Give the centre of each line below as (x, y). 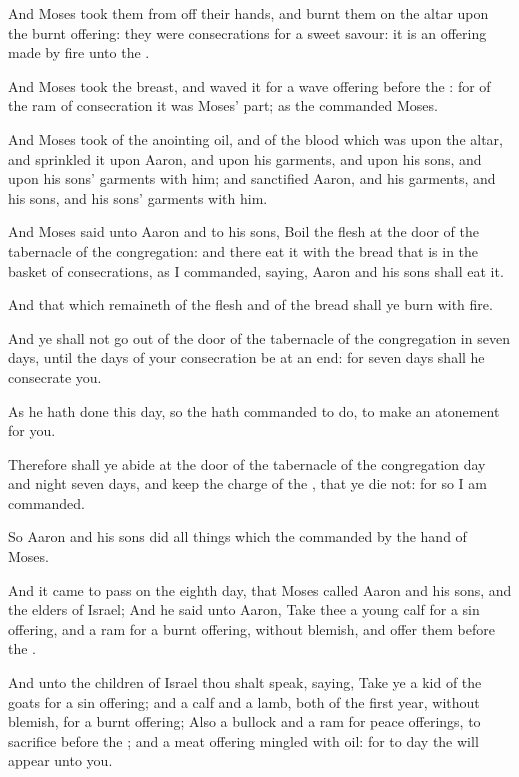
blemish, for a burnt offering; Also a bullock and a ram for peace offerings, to (244, 721)
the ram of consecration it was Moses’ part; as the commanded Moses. (223, 105)
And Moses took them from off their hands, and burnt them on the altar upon (248, 13)
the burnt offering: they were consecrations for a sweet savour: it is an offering (247, 32)
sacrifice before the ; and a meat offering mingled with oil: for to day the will (243, 740)
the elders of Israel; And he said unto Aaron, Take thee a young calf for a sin (244, 609)
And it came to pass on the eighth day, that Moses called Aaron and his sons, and (260, 589)
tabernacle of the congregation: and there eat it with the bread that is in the (243, 250)
